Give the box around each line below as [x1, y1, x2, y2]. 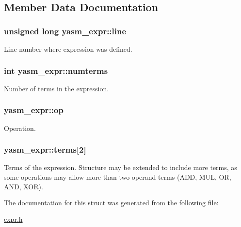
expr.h [4, 213, 23, 224]
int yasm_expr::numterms [4, 64, 108, 76]
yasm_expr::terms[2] [4, 143, 86, 156]
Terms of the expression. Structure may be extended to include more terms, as [4, 162, 237, 172]
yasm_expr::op [4, 104, 64, 116]
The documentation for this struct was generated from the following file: [4, 198, 219, 208]
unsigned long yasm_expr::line [4, 25, 127, 37]
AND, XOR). [4, 181, 43, 191]
